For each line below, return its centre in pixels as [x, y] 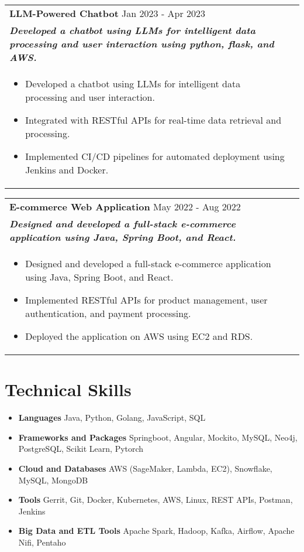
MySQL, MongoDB [53, 480]
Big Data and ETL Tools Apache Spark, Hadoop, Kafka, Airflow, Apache [156, 531]
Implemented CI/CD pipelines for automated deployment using [155, 156]
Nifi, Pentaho [42, 542]
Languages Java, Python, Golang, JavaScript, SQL [112, 418]
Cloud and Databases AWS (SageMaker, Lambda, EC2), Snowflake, [145, 468]
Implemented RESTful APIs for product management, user [146, 300]
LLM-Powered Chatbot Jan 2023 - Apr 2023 [108, 13]
